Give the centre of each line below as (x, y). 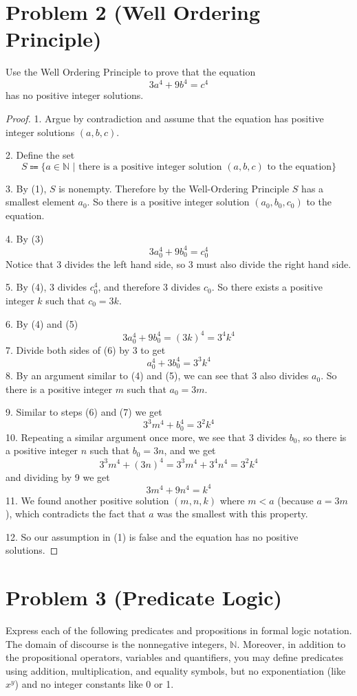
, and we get (190, 450)
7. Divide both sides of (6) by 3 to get (86, 349)
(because (295, 500)
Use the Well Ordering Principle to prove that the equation (131, 72)
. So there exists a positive (267, 287)
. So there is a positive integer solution (168, 202)
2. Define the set (40, 155)
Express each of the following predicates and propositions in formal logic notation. (179, 630)
